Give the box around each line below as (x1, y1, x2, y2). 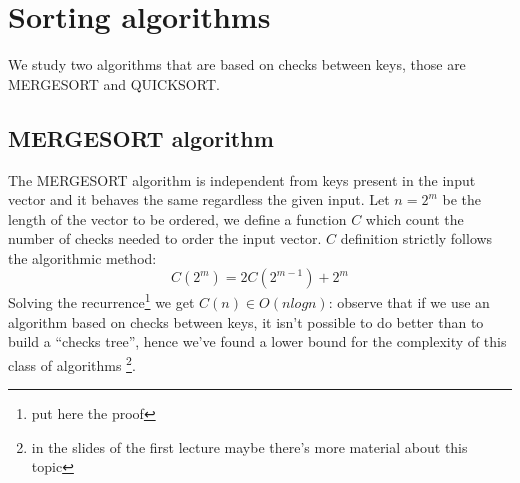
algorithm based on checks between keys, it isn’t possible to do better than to (8, 311, 484, 332)
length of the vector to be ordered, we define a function (8, 208, 347, 229)
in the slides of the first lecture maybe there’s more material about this (31, 436, 468, 457)
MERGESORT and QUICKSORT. (8, 73, 220, 94)
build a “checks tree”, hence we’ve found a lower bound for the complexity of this (8, 331, 507, 352)
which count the (365, 208, 464, 229)
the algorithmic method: (8, 247, 157, 268)
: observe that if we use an (328, 292, 490, 313)
